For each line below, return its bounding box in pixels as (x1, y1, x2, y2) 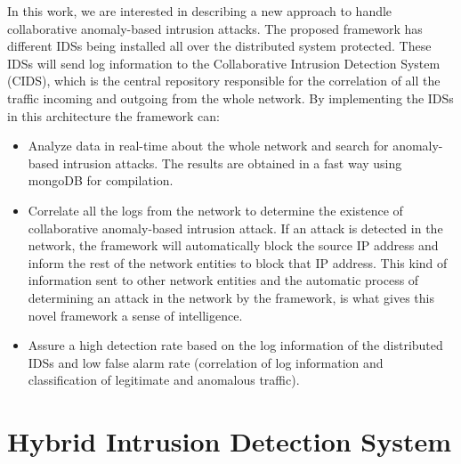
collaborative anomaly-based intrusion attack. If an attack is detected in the (28, 218, 443, 237)
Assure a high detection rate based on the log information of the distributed (28, 336, 443, 354)
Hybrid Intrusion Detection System (7, 423, 452, 460)
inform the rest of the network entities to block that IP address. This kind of (28, 253, 448, 272)
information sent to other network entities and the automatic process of (28, 271, 419, 289)
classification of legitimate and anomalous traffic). (28, 370, 300, 389)
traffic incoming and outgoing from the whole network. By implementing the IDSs (7, 88, 454, 107)
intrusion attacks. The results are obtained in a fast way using (62, 153, 402, 172)
